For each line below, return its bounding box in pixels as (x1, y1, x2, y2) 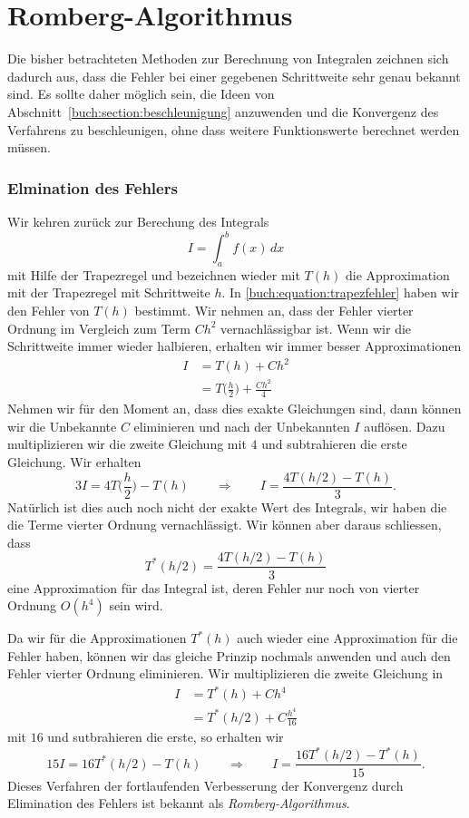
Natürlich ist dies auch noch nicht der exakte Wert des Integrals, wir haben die (7, 497, 447, 516)
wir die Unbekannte (7, 416, 117, 435)
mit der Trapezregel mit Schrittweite (7, 283, 210, 302)
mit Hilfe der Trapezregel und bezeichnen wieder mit (7, 265, 300, 284)
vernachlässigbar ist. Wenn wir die (220, 318, 412, 337)
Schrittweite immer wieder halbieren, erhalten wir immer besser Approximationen (7, 336, 462, 355)
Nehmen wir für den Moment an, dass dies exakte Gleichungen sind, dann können (7, 399, 462, 418)
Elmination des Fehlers (7, 176, 178, 199)
